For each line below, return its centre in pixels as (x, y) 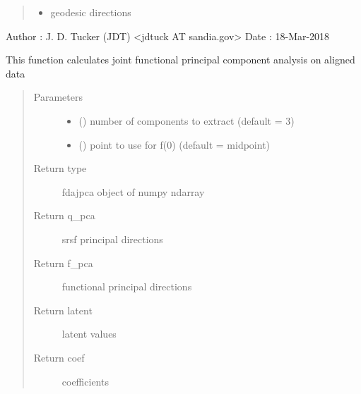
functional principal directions (127, 287)
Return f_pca (63, 263)
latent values (89, 334)
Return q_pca (64, 215)
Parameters (58, 97)
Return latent (63, 310)
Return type (60, 168)
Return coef (59, 357)
